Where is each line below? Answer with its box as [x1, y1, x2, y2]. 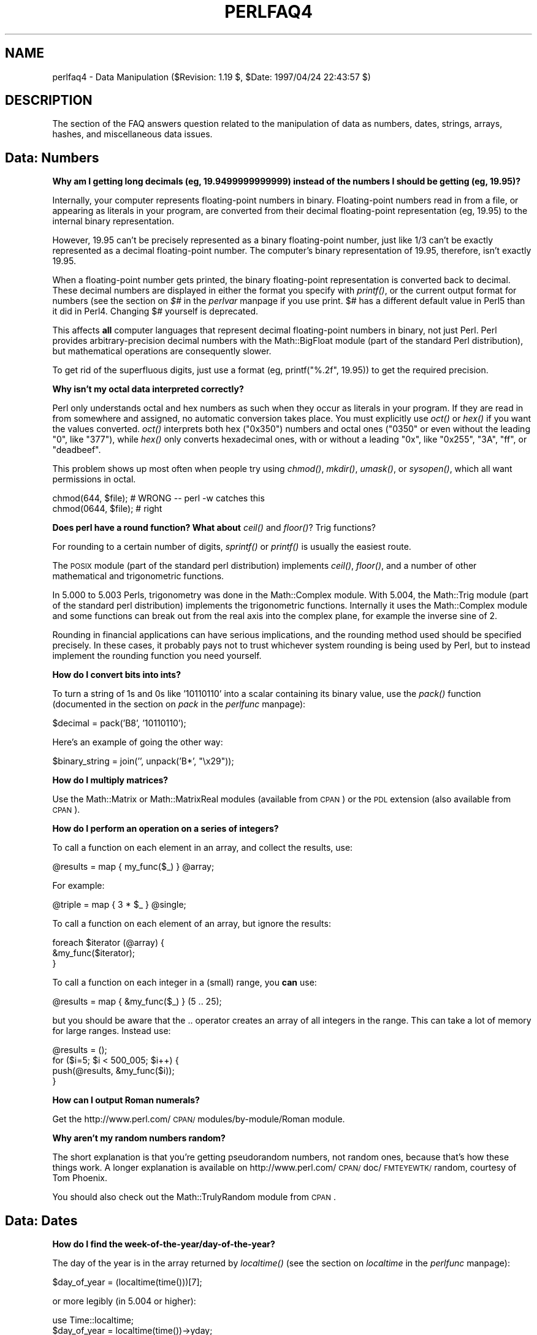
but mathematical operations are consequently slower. [52, 346, 272, 357]
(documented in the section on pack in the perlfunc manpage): [52, 699, 306, 710]
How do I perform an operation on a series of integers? [52, 823, 279, 834]
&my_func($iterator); [52, 948, 135, 959]
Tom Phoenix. [52, 1173, 108, 1184]
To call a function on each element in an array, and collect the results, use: [52, 842, 353, 853]
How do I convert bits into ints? [52, 669, 181, 680]
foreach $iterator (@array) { [52, 937, 164, 948]
